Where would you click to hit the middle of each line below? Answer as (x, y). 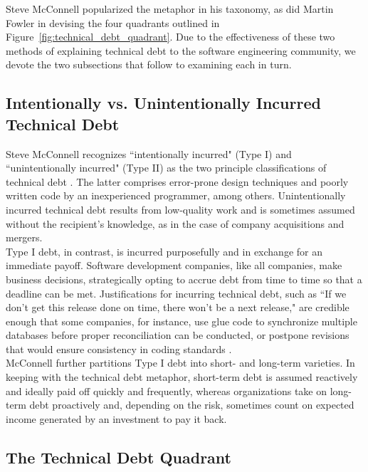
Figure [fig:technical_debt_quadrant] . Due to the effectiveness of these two (170, 37)
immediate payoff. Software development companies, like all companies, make (174, 265)
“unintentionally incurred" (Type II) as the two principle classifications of (166, 168)
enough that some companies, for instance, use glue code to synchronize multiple (182, 321)
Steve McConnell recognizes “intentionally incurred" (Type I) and (149, 153)
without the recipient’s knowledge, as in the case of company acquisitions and (175, 223)
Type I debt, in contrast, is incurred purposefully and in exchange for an (164, 251)
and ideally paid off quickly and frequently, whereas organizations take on (167, 390)
